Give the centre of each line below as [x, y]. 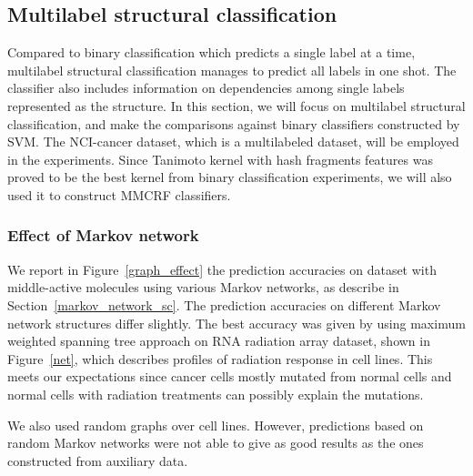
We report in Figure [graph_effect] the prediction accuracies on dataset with [222, 269]
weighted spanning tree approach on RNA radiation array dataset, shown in [219, 341]
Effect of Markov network [103, 235]
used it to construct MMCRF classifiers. [119, 194]
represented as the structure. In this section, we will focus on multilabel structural [236, 105]
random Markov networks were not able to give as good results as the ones [216, 443]
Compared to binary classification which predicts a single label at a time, [211, 52]
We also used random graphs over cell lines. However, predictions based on [216, 425]
